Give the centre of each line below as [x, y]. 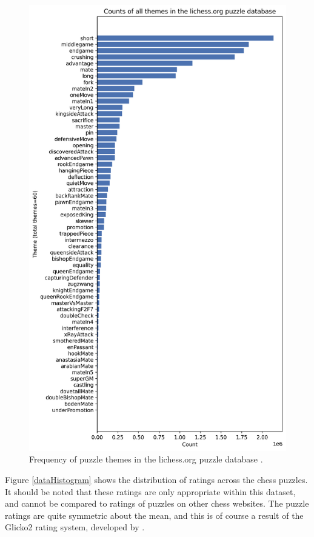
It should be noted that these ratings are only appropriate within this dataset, [150, 491]
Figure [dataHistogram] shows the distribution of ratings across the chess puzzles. [156, 480]
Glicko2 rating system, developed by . [75, 527]
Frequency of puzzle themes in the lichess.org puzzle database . [146, 459]
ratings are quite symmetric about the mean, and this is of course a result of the [154, 515]
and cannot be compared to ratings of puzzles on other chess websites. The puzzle [157, 503]
